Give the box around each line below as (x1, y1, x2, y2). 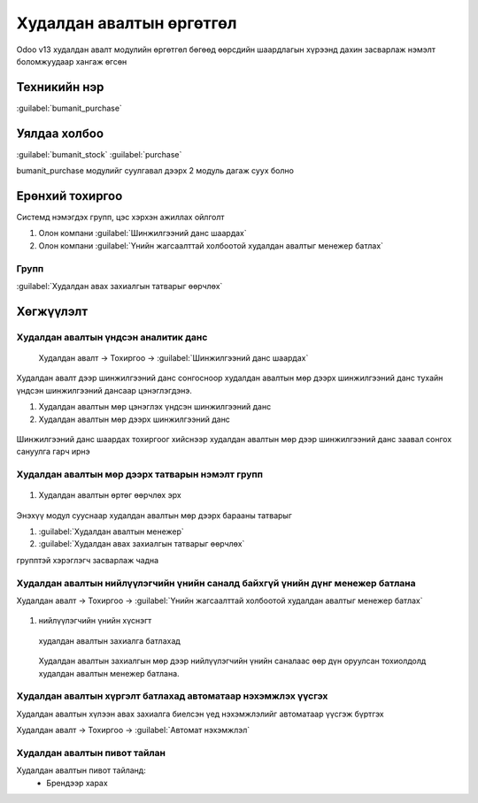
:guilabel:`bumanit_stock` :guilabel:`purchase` (16, 149, 182, 159)
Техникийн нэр (16, 80, 104, 95)
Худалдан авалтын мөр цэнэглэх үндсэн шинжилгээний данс (38, 401, 272, 412)
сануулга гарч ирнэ (16, 447, 90, 457)
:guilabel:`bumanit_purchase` (16, 103, 123, 113)
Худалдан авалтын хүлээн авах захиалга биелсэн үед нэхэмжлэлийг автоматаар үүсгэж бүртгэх (16, 708, 384, 719)
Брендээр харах (46, 777, 108, 788)
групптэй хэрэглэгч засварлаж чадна (16, 554, 159, 565)
